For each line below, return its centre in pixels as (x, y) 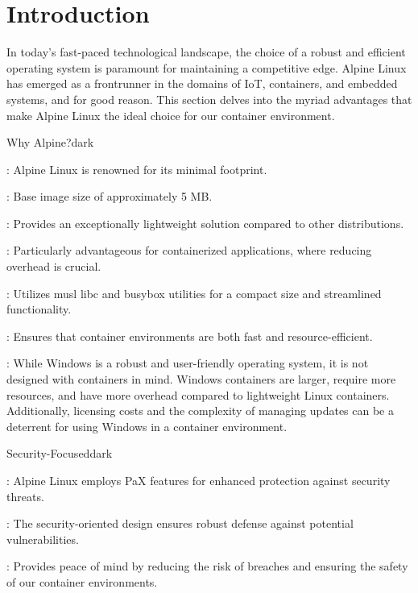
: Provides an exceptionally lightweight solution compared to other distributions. (205, 223)
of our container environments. (82, 581)
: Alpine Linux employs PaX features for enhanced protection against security (199, 480)
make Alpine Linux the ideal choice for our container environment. (171, 115)
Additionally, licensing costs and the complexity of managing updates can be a (200, 411)
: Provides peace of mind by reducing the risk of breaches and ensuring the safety (207, 566)
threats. (25, 496)
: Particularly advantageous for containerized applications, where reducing (189, 250)
